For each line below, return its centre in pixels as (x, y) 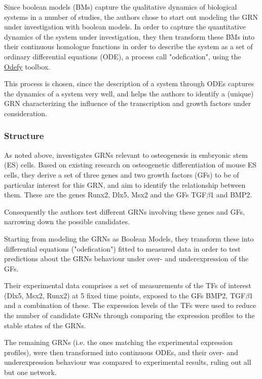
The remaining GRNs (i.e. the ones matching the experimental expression (119, 342)
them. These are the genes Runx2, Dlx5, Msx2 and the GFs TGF (105, 195)
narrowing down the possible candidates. (67, 221)
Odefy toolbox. (27, 66)
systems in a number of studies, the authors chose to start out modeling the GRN (131, 16)
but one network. (30, 372)
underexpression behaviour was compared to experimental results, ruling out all (128, 362)
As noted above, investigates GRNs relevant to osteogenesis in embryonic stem (126, 154)
